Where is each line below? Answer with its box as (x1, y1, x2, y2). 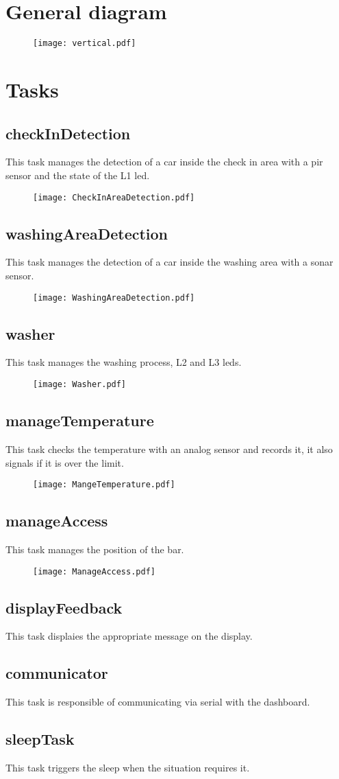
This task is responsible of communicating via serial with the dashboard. (5, 695, 310, 709)
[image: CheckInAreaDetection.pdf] (33, 192, 195, 202)
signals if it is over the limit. (5, 455, 124, 469)
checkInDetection (5, 122, 131, 143)
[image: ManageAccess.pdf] (33, 566, 155, 577)
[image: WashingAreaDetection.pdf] (33, 292, 195, 303)
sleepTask (5, 728, 75, 749)
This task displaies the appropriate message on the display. (5, 629, 253, 643)
